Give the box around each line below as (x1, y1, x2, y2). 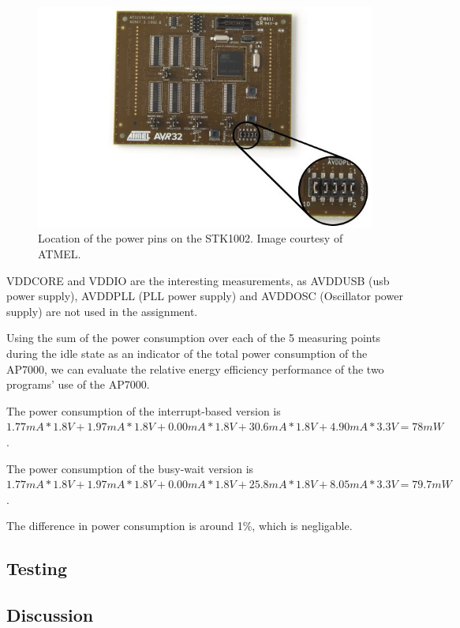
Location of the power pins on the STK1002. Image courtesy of (38, 230, 343, 246)
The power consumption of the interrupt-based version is (6, 402, 281, 419)
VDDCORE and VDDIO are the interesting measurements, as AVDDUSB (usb (6, 272, 390, 288)
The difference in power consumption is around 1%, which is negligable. (6, 517, 353, 534)
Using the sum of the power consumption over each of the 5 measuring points (6, 329, 381, 346)
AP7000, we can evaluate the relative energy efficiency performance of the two (6, 360, 384, 377)
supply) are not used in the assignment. (6, 303, 198, 319)
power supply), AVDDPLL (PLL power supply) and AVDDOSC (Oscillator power (6, 288, 403, 304)
